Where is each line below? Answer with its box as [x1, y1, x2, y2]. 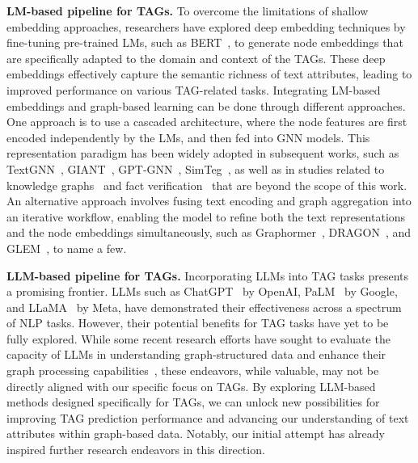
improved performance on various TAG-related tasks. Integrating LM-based [6, 81, 381, 98]
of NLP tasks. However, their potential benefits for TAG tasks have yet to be [6, 314, 389, 331]
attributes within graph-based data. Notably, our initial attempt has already [6, 425, 385, 442]
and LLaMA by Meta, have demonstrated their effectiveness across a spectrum [6, 298, 402, 315]
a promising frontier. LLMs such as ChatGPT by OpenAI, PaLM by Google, [6, 283, 398, 300]
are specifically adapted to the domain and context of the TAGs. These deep [6, 49, 386, 66]
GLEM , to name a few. [6, 239, 127, 256]
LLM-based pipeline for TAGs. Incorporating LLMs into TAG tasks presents [6, 267, 409, 284]
